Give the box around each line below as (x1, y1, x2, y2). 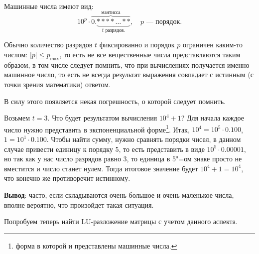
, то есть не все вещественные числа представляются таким (59, 49, 241, 60)
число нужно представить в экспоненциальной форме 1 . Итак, (4, 123, 190, 134)
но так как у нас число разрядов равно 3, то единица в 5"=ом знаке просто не (4, 153, 242, 164)
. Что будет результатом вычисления (47, 113, 157, 123)
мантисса (101, 10, 121, 15)
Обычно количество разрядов (4, 39, 93, 50)
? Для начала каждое (181, 113, 244, 123)
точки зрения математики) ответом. (4, 79, 111, 90)
